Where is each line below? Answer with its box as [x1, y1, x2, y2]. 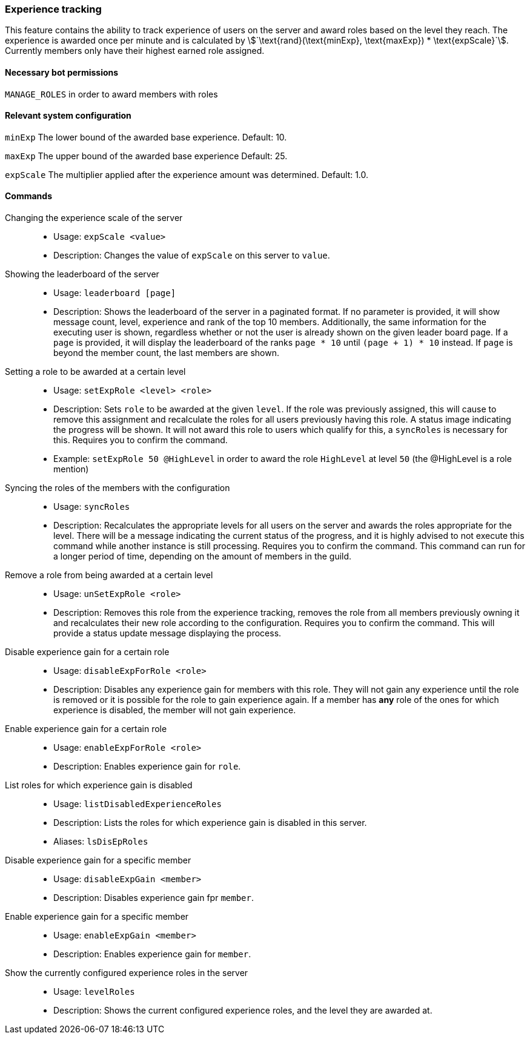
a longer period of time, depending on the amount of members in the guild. [53, 551, 352, 562]
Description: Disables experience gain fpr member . [53, 892, 254, 903]
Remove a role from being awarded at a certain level [5, 570, 213, 581]
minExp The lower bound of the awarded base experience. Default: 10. [5, 131, 287, 142]
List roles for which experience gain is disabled [5, 780, 193, 791]
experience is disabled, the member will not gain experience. [53, 705, 296, 716]
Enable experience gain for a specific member [5, 911, 189, 922]
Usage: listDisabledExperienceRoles [53, 799, 222, 810]
